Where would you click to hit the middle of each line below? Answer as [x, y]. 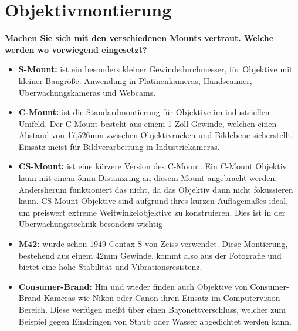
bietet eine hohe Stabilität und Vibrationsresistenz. [110, 267]
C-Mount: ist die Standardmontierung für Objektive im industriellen [144, 112]
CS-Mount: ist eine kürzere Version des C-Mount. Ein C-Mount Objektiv [153, 166]
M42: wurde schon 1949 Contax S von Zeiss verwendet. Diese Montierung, [153, 244]
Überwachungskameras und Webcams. [87, 92]
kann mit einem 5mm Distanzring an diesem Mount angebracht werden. [148, 178]
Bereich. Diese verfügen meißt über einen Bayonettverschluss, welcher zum [152, 309]
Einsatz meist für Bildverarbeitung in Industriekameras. [119, 146]
